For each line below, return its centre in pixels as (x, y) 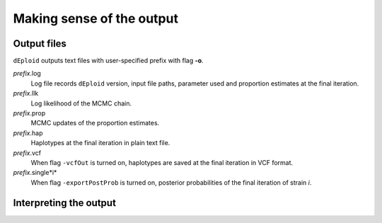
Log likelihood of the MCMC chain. (81, 103)
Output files (40, 44)
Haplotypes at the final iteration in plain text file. (100, 143)
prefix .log (27, 74)
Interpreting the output (65, 203)
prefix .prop (29, 113)
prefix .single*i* (35, 173)
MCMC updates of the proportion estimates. (95, 123)
